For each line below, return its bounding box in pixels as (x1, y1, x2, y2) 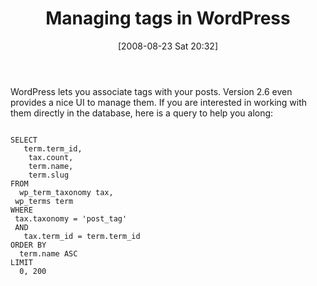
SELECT (10, 135, 38, 145)
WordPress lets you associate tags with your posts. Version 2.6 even (10, 85, 293, 97)
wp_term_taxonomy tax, (19, 187, 114, 197)
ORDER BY (10, 240, 47, 250)
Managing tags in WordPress (45, 7, 291, 30)
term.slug (28, 170, 70, 180)
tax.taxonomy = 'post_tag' (14, 213, 128, 224)
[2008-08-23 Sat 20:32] (117, 40, 219, 52)
